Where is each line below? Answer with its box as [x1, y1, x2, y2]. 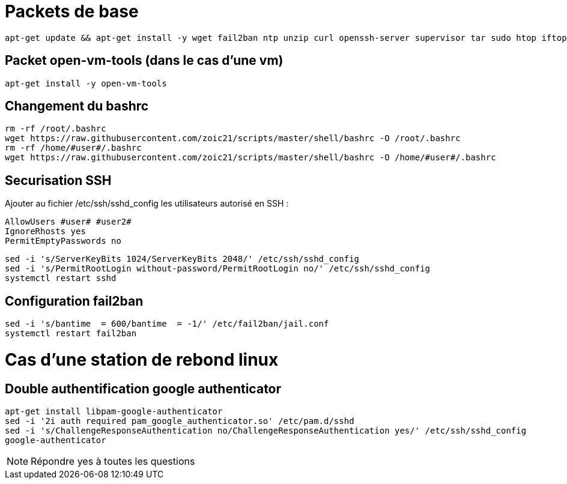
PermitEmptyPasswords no [5, 236, 121, 246]
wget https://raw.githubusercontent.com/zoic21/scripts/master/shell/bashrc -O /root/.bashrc [5, 133, 461, 144]
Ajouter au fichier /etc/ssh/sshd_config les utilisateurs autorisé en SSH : [5, 198, 289, 209]
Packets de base [5, 1, 139, 22]
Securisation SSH [5, 172, 112, 188]
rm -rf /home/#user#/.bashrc [5, 143, 142, 153]
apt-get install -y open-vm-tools [5, 78, 167, 88]
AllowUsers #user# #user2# [5, 217, 132, 227]
